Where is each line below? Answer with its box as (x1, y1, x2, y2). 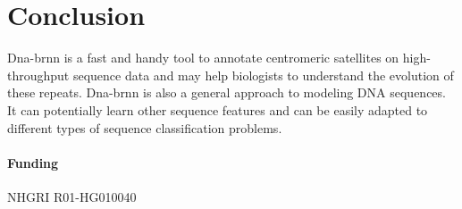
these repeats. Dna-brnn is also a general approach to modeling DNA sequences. (7, 83, 446, 102)
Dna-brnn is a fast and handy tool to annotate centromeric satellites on (7, 48, 399, 67)
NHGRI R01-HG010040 (7, 187, 137, 205)
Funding (7, 153, 59, 171)
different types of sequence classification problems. (7, 118, 282, 137)
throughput (7, 65, 70, 84)
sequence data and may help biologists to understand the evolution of (72, 65, 454, 84)
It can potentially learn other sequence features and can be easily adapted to (7, 100, 428, 119)
